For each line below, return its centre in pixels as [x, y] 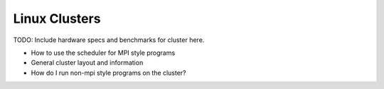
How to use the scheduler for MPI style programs [103, 53]
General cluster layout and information [87, 63]
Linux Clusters [57, 19]
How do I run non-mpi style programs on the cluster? [108, 73]
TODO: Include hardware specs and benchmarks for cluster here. [109, 40]
